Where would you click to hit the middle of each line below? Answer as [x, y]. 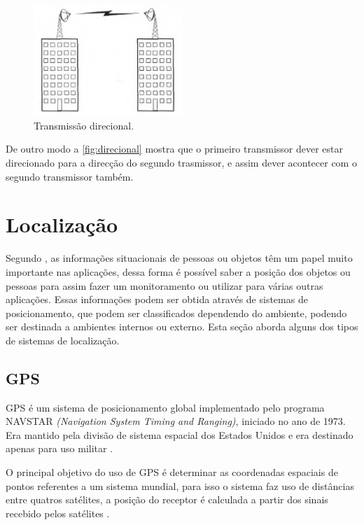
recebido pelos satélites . [58, 513]
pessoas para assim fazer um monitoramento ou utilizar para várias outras [164, 285]
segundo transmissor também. [70, 176]
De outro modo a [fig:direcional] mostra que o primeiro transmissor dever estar [174, 149]
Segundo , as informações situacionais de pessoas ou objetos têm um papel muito [179, 258]
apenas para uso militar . [59, 448]
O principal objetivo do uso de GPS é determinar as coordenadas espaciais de [172, 472]
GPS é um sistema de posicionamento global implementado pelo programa [165, 407]
